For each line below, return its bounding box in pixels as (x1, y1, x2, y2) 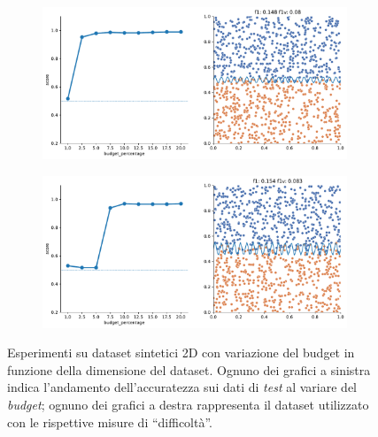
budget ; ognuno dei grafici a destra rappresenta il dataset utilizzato (7, 395, 369, 413)
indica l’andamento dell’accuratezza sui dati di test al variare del (7, 378, 358, 396)
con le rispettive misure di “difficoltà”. (7, 412, 212, 431)
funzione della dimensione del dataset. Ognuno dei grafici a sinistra (7, 360, 371, 379)
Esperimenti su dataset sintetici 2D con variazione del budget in (7, 343, 355, 362)
